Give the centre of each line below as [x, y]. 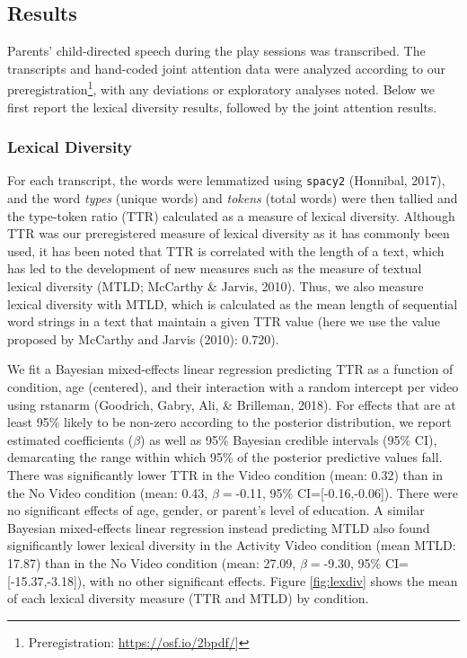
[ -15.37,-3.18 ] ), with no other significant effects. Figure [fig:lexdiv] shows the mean [233, 580]
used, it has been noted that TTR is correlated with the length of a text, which [226, 250]
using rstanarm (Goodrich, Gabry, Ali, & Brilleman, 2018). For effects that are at [232, 404]
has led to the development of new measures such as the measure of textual [215, 268]
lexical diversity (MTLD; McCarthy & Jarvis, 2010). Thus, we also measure [216, 286]
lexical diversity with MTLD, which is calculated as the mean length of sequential [233, 303]
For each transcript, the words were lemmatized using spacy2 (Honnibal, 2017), [226, 180]
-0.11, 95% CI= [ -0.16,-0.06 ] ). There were [347, 492]
